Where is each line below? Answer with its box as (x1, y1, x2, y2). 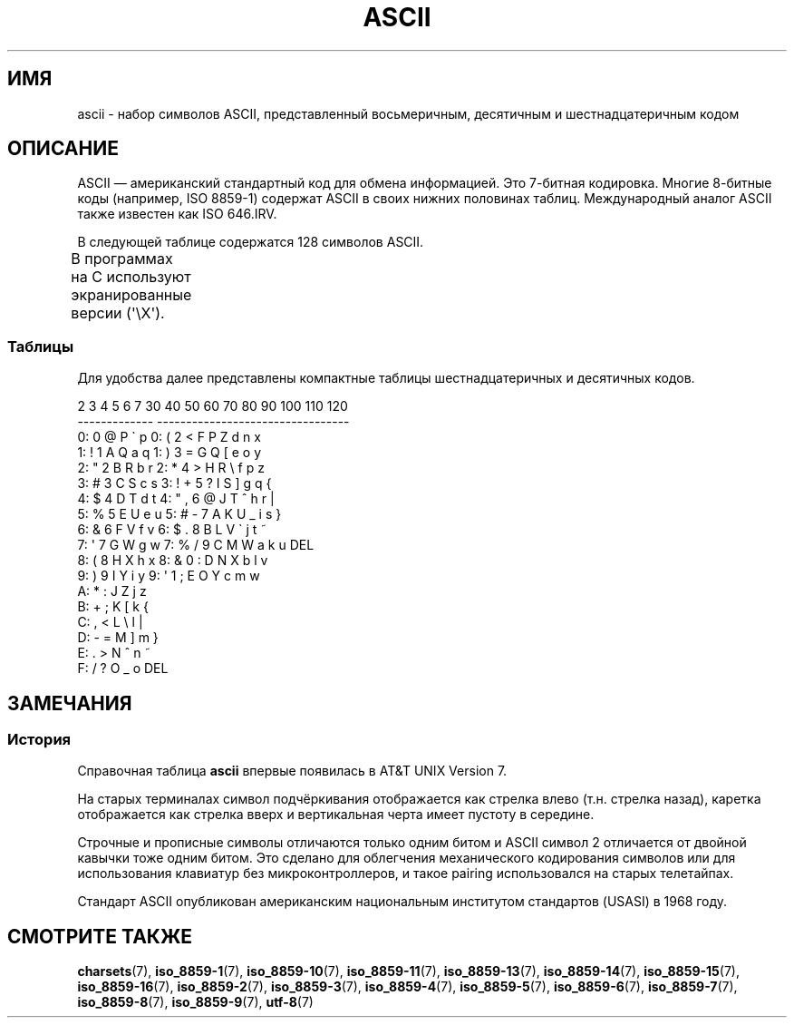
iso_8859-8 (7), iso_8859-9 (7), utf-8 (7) (77, 994, 314, 1010)
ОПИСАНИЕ (7, 137, 119, 161)
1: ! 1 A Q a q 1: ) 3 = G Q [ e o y (77, 444, 262, 461)
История (7, 730, 72, 749)
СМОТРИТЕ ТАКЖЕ (7, 924, 193, 948)
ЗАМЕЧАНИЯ (7, 691, 132, 715)
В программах (71, 249, 173, 268)
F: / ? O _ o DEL (77, 660, 169, 677)
